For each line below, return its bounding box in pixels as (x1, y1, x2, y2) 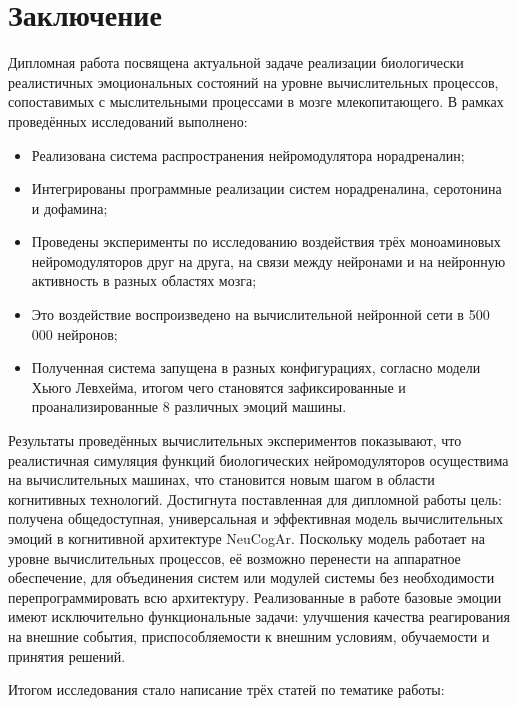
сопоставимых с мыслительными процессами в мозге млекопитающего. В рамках (8, 91, 504, 112)
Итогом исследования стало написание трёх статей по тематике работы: (8, 679, 445, 700)
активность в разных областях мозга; (31, 270, 257, 291)
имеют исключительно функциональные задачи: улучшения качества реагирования (8, 606, 510, 627)
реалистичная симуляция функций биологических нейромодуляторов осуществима (8, 449, 509, 470)
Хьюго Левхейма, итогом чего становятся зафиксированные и (31, 376, 406, 397)
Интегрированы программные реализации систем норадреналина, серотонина (31, 178, 502, 199)
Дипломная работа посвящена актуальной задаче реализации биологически (8, 52, 464, 73)
